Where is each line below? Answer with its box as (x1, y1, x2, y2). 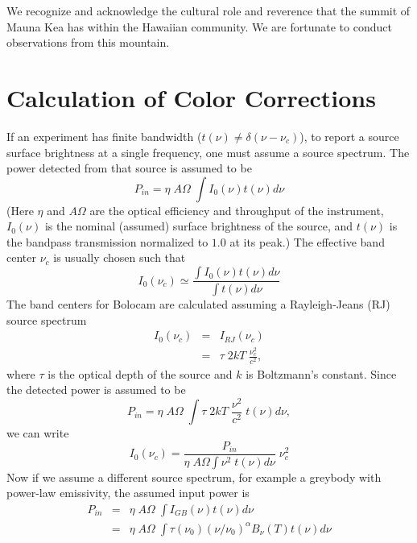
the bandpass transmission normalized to (6, 233, 208, 250)
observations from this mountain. (6, 34, 170, 51)
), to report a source (299, 127, 399, 144)
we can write (6, 425, 69, 441)
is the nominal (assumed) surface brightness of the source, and (44, 218, 353, 234)
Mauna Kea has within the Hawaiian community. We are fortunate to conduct (6, 18, 392, 35)
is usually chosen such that (53, 249, 186, 266)
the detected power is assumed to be (6, 381, 186, 398)
